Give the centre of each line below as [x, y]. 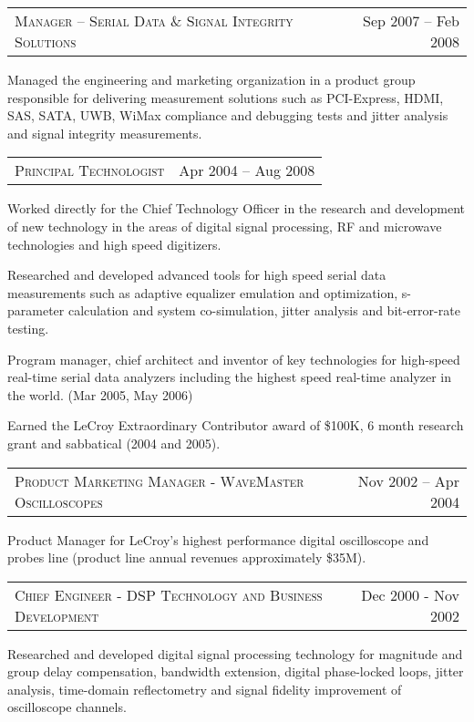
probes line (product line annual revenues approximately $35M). [187, 557]
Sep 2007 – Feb [411, 21]
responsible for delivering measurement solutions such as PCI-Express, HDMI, [226, 97]
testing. [28, 328]
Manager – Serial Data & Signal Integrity [154, 21]
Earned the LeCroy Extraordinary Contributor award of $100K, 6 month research [236, 425]
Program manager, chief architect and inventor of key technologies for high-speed [234, 359]
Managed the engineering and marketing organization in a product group [211, 79]
